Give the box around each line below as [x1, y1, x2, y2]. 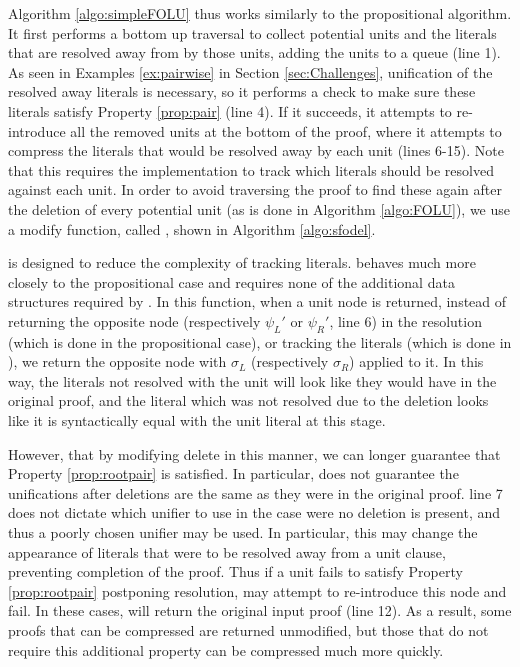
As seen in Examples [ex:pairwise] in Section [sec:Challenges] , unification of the [8, 61, 493, 82]
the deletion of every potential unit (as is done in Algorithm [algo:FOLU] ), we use [8, 198, 511, 219]
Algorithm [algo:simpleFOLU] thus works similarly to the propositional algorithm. [8, 3, 512, 23]
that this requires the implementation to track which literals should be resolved [8, 159, 494, 180]
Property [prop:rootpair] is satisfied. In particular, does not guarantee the [8, 463, 459, 484]
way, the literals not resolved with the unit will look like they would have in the [8, 370, 497, 391]
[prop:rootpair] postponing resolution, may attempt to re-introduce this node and [8, 580, 507, 601]
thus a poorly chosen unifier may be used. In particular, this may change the [8, 522, 478, 543]
